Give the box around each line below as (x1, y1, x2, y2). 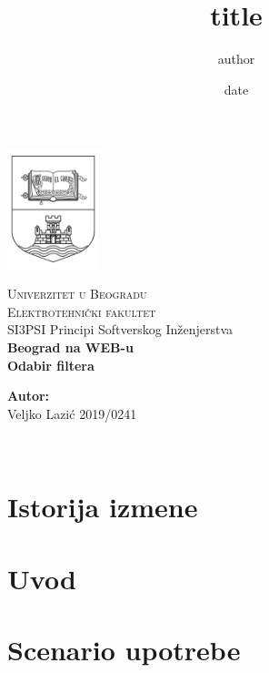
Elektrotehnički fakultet (7, 301, 156, 321)
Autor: (7, 386, 50, 405)
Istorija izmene (7, 488, 198, 525)
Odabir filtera (7, 355, 95, 374)
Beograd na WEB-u (7, 338, 134, 357)
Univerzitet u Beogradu (7, 284, 147, 303)
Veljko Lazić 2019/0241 (7, 403, 137, 423)
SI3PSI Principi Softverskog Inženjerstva (7, 320, 234, 339)
